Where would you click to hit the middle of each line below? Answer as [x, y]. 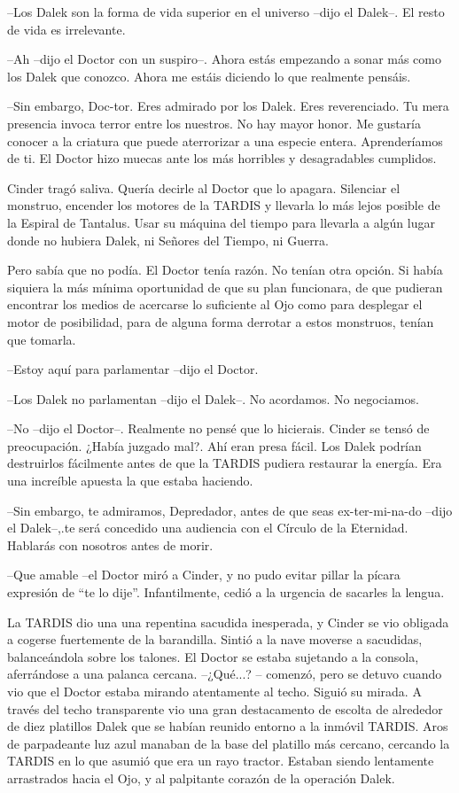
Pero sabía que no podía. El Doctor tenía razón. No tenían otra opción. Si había [225, 270]
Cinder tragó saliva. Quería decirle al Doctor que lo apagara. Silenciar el [204, 187]
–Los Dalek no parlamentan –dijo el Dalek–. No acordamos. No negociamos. [213, 398]
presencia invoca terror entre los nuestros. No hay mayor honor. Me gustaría [214, 123]
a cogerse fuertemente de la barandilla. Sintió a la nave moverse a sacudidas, [215, 639]
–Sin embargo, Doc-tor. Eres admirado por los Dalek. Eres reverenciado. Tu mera [228, 106]
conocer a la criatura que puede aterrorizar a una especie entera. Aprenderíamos [225, 140]
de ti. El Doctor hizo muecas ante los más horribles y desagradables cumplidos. [222, 158]
